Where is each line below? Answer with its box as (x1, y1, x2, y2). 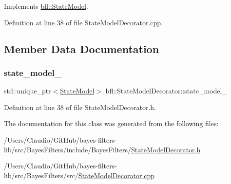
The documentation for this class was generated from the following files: (4, 118, 219, 129)
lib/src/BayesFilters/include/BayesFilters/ (4, 144, 132, 154)
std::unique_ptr (4, 86, 51, 96)
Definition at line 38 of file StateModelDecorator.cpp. (4, 17, 163, 27)
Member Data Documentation (4, 41, 159, 56)
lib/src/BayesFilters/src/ (4, 170, 78, 180)
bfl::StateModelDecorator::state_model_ (105, 86, 227, 96)
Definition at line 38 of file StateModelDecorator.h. (4, 102, 156, 112)
